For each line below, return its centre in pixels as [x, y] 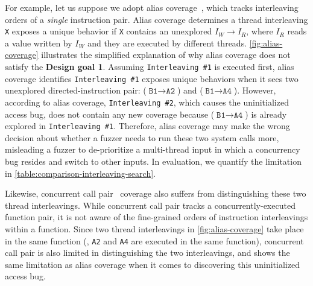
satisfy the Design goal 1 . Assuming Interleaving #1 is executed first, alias [150, 67]
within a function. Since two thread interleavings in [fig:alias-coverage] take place [154, 229]
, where [260, 31]
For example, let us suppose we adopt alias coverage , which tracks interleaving [152, 7]
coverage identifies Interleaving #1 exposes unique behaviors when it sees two [152, 78]
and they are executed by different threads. [167, 43]
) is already [266, 114]
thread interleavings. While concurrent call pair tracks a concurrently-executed [150, 205]
